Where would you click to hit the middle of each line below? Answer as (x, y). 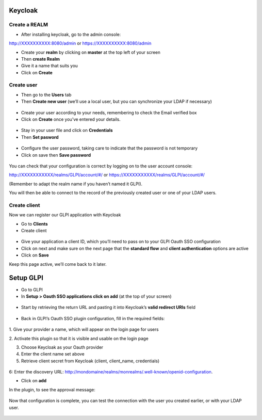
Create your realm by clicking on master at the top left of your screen (91, 52)
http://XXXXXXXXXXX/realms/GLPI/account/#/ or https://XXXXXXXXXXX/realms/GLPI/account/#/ (107, 175)
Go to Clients (34, 224)
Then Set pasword (40, 137)
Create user (23, 85)
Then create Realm (41, 59)
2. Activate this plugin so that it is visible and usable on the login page (79, 338)
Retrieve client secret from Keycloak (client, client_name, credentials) (90, 361)
